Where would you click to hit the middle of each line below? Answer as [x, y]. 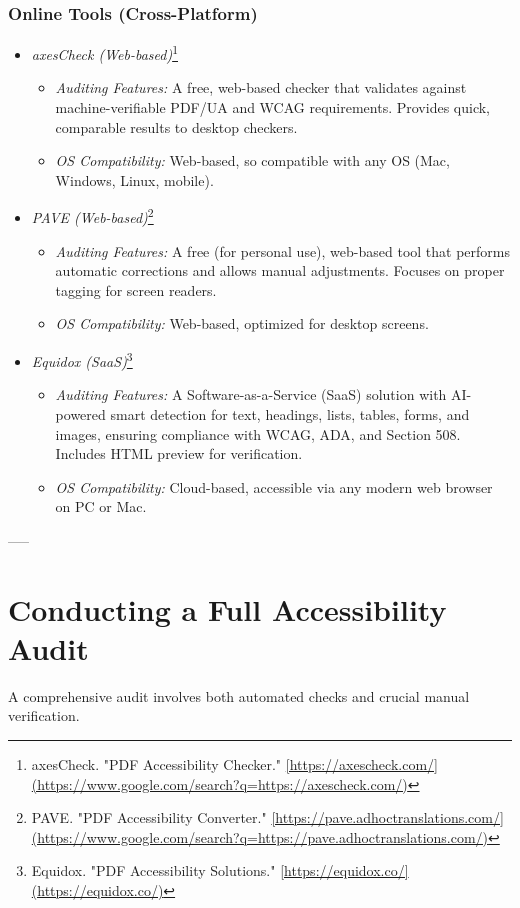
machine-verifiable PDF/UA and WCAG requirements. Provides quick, [273, 107]
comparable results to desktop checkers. [176, 126]
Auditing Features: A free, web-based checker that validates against [261, 87]
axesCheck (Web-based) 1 [104, 52]
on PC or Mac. [101, 506]
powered [80, 413]
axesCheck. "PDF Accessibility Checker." [156, 763]
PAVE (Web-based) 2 [92, 216]
